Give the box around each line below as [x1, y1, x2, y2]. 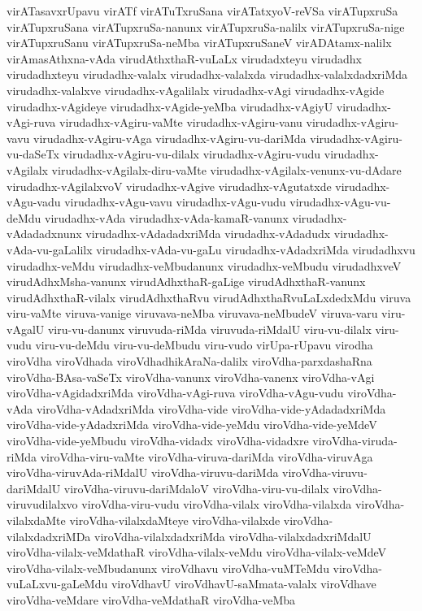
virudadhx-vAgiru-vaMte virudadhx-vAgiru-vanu [59, 114, 302, 131]
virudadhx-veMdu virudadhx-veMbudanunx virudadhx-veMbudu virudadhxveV [7, 257, 402, 274]
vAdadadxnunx [7, 225, 82, 242]
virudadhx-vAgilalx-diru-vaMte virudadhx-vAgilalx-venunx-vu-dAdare [51, 161, 402, 178]
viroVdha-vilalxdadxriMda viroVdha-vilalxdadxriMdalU [94, 527, 372, 544]
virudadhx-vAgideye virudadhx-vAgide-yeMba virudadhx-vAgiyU [7, 97, 333, 115]
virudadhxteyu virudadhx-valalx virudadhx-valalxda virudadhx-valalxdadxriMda [7, 66, 408, 83]
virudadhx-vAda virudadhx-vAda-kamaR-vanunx [45, 209, 289, 226]
